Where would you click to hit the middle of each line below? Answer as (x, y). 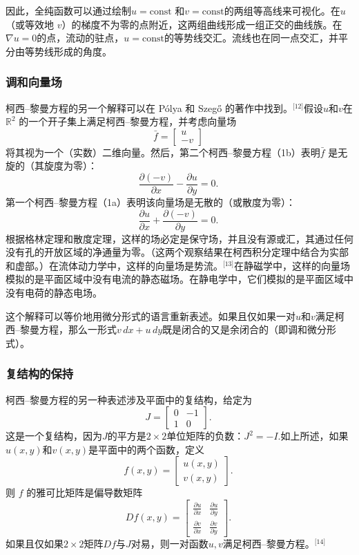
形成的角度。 (83, 51)
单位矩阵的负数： (205, 436)
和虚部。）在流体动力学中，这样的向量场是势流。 (114, 265)
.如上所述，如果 (313, 436)
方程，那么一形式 (78, 329)
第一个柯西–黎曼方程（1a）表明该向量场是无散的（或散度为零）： (151, 202)
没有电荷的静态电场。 (54, 293)
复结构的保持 (40, 374)
